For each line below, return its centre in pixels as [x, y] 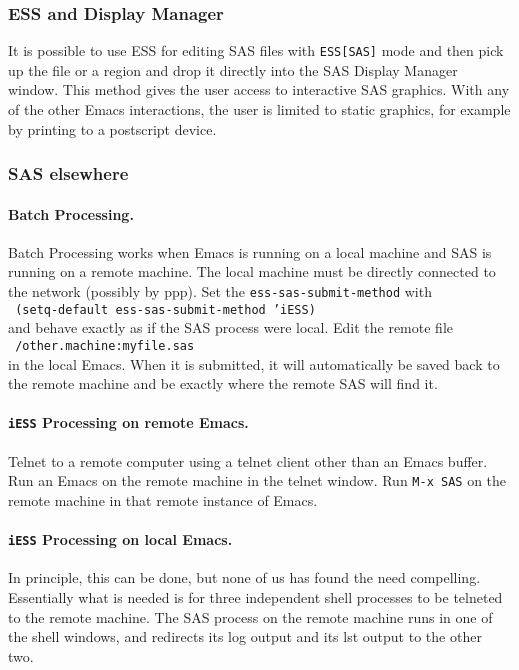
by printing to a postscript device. [112, 128]
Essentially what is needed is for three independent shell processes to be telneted [255, 596]
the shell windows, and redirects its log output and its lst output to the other [245, 636]
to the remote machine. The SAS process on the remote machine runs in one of [250, 616]
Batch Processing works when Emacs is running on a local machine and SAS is [250, 251]
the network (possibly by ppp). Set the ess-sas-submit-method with [220, 291]
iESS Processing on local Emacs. [120, 539]
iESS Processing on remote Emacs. [128, 422]
